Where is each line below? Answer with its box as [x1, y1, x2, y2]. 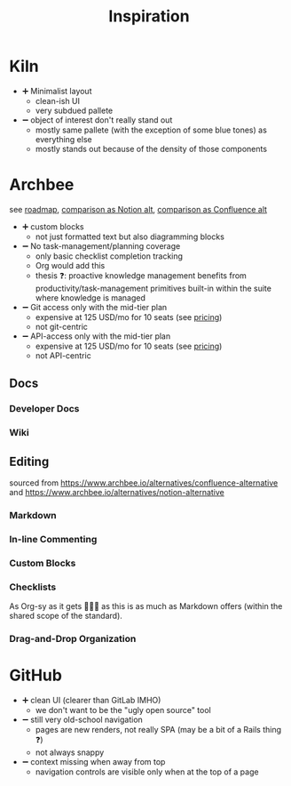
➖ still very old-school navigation [21, 714, 144, 725]
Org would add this [35, 260, 106, 270]
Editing [9, 453, 50, 469]
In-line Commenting [9, 533, 98, 545]
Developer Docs [9, 403, 80, 415]
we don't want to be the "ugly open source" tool [35, 704, 211, 715]
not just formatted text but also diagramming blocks [35, 231, 224, 242]
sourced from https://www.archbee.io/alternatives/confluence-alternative [9, 477, 279, 488]
